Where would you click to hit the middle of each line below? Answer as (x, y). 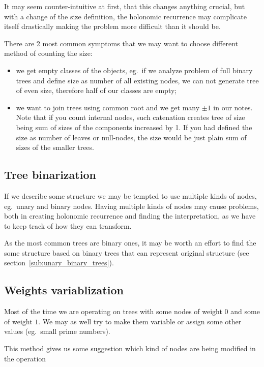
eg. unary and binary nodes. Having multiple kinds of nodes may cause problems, (131, 206)
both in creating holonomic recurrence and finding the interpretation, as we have (130, 216)
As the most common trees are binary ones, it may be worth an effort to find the (130, 243)
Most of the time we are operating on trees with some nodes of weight (113, 311)
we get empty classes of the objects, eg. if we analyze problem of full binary (134, 70)
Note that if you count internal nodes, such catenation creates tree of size (130, 117)
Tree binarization (50, 175)
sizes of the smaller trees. (55, 147)
